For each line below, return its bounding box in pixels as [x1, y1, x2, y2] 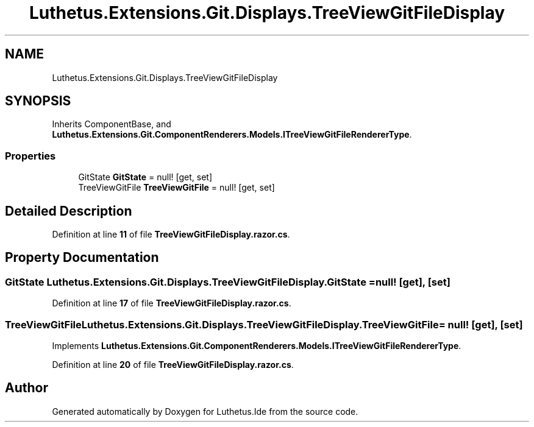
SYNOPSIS [5, 93, 71, 109]
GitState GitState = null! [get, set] [78, 172, 213, 183]
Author [5, 380, 48, 396]
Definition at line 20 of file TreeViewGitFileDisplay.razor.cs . [52, 359, 294, 370]
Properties [5, 149, 56, 162]
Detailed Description [5, 203, 132, 219]
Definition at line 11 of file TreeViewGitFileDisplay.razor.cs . [52, 229, 290, 240]
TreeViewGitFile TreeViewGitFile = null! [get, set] [78, 182, 275, 193]
